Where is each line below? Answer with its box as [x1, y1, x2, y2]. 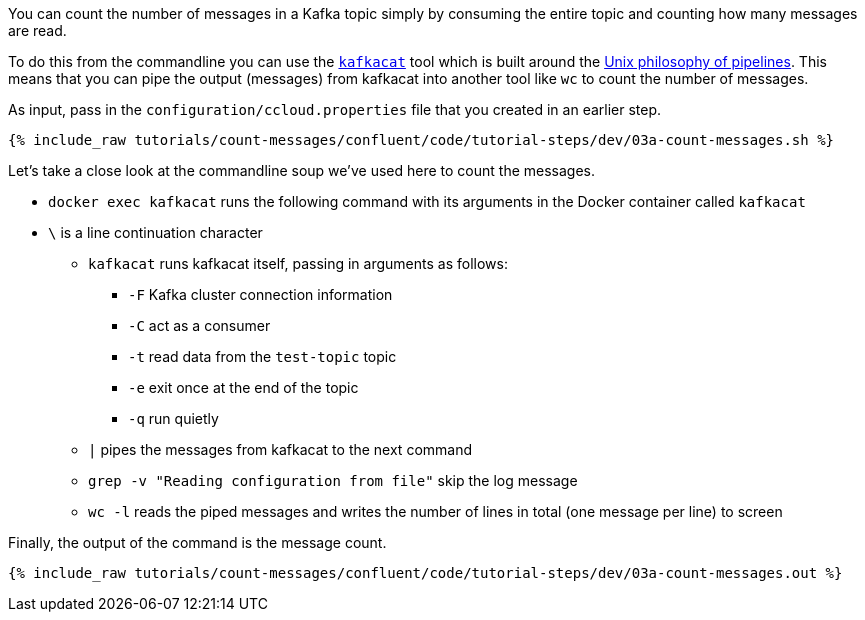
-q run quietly [128, 410, 219, 427]
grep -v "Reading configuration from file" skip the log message [88, 472, 578, 489]
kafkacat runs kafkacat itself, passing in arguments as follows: [88, 255, 508, 272]
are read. [8, 22, 67, 39]
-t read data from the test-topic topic [128, 348, 397, 365]
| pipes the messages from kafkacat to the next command [88, 441, 473, 458]
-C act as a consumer [128, 317, 271, 334]
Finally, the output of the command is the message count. [8, 534, 387, 551]
